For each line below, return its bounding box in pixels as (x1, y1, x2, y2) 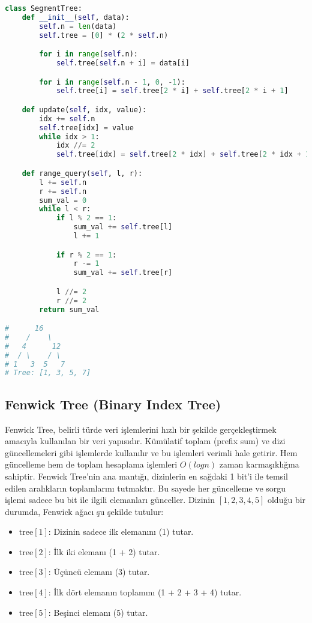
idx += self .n (39, 114, 95, 123)
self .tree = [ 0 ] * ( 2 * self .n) (39, 31, 169, 40)
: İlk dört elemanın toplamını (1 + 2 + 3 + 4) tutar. (48, 586, 242, 598)
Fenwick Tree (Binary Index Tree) (5, 394, 221, 413)
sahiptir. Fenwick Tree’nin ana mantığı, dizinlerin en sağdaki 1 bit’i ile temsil (5, 469, 288, 482)
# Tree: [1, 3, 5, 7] (5, 369, 91, 378)
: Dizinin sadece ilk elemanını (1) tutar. (48, 525, 194, 538)
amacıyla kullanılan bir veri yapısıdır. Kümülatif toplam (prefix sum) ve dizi (5, 435, 286, 447)
